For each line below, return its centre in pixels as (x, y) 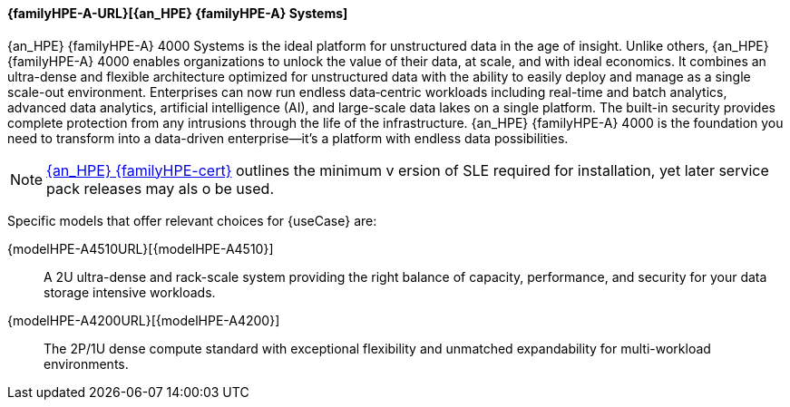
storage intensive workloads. (130, 292)
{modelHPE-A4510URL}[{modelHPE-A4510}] (141, 248)
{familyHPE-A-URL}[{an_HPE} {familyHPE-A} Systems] (178, 13)
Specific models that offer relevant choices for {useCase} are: (192, 220)
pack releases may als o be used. (160, 188)
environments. (86, 363)
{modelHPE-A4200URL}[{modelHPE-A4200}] (144, 320)
